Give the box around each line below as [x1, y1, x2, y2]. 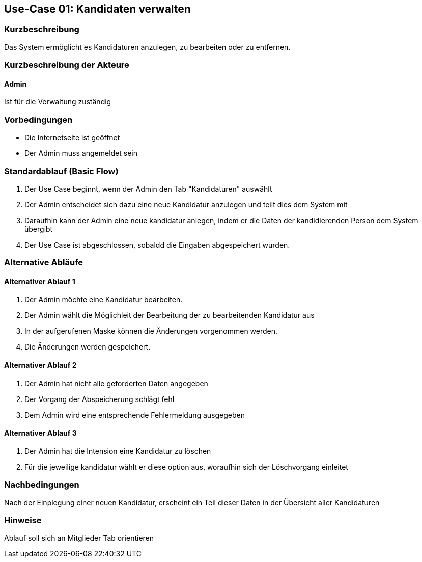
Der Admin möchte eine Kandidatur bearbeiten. [24, 295, 183, 304]
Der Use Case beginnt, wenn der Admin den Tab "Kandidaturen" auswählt [24, 184, 272, 193]
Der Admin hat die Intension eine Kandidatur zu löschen [24, 446, 211, 456]
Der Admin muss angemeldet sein [24, 149, 137, 158]
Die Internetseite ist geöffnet [24, 133, 120, 142]
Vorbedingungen [4, 114, 73, 125]
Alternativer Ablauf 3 [4, 429, 77, 438]
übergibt [24, 224, 53, 233]
